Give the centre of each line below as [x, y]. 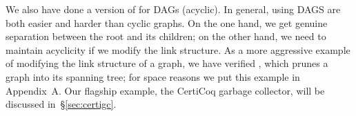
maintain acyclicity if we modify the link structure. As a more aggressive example [178, 49]
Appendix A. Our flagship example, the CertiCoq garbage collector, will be [165, 90]
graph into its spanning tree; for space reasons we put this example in [153, 76]
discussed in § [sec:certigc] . [61, 104]
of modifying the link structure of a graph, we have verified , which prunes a [167, 63]
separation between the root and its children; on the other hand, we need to [166, 36]
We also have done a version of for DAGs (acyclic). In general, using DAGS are [173, 9]
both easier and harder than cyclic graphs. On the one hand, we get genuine [167, 22]
